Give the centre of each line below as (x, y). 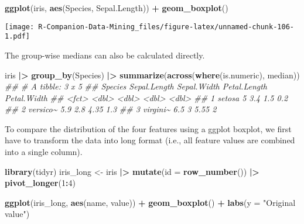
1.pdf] (17, 37)
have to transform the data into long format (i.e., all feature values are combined (150, 140)
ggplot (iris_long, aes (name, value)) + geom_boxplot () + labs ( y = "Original (150, 202)
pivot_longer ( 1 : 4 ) (40, 183)
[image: (20, 27)
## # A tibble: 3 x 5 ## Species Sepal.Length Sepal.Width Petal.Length (136, 86)
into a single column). (44, 152)
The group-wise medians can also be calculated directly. (105, 55)
